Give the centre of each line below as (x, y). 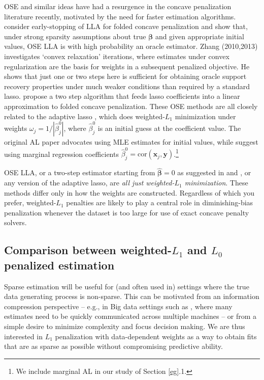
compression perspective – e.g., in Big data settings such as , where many (118, 306)
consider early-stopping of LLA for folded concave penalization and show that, (126, 26)
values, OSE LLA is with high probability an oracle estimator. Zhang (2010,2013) (131, 46)
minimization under (205, 116)
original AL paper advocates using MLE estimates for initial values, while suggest (131, 142)
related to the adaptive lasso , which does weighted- (85, 116)
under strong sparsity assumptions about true (75, 36)
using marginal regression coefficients (61, 154)
